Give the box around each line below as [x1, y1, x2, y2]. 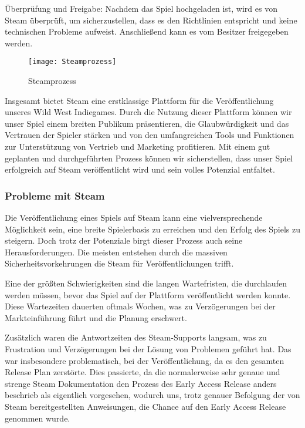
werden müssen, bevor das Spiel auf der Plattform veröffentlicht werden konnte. [5, 288, 291, 301]
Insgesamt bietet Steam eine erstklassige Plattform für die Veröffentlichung [5, 94, 274, 106]
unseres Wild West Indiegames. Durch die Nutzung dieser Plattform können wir [5, 106, 292, 118]
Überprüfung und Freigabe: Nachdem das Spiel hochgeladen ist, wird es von [5, 2, 277, 14]
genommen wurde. [5, 412, 70, 424]
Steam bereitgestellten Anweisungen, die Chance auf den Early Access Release [5, 400, 286, 412]
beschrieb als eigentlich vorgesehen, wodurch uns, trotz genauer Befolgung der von [5, 389, 300, 401]
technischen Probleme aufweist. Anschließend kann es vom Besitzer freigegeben [5, 25, 289, 38]
